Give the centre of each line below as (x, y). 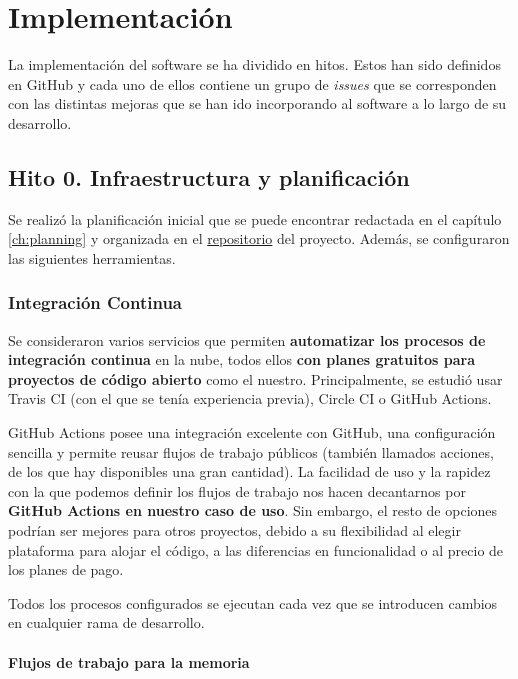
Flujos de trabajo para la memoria (129, 661)
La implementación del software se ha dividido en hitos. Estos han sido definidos (254, 64)
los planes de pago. (66, 569)
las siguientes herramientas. (92, 257)
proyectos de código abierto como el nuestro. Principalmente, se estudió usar (255, 378)
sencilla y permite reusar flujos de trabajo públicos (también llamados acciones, (251, 451)
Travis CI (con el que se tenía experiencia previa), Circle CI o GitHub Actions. (250, 398)
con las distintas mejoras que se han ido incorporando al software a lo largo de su (257, 103)
